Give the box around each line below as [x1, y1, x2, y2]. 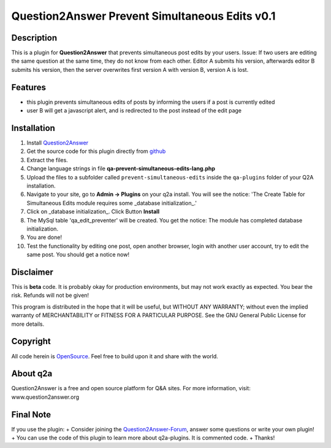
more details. [11, 320, 45, 328]
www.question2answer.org [11, 393, 80, 401]
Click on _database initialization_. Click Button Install [26, 208, 159, 215]
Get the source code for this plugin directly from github [26, 147, 166, 155]
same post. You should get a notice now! [26, 251, 130, 258]
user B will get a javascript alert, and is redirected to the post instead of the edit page [26, 107, 242, 114]
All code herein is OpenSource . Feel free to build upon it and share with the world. [11, 352, 219, 360]
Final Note [11, 409, 51, 420]
